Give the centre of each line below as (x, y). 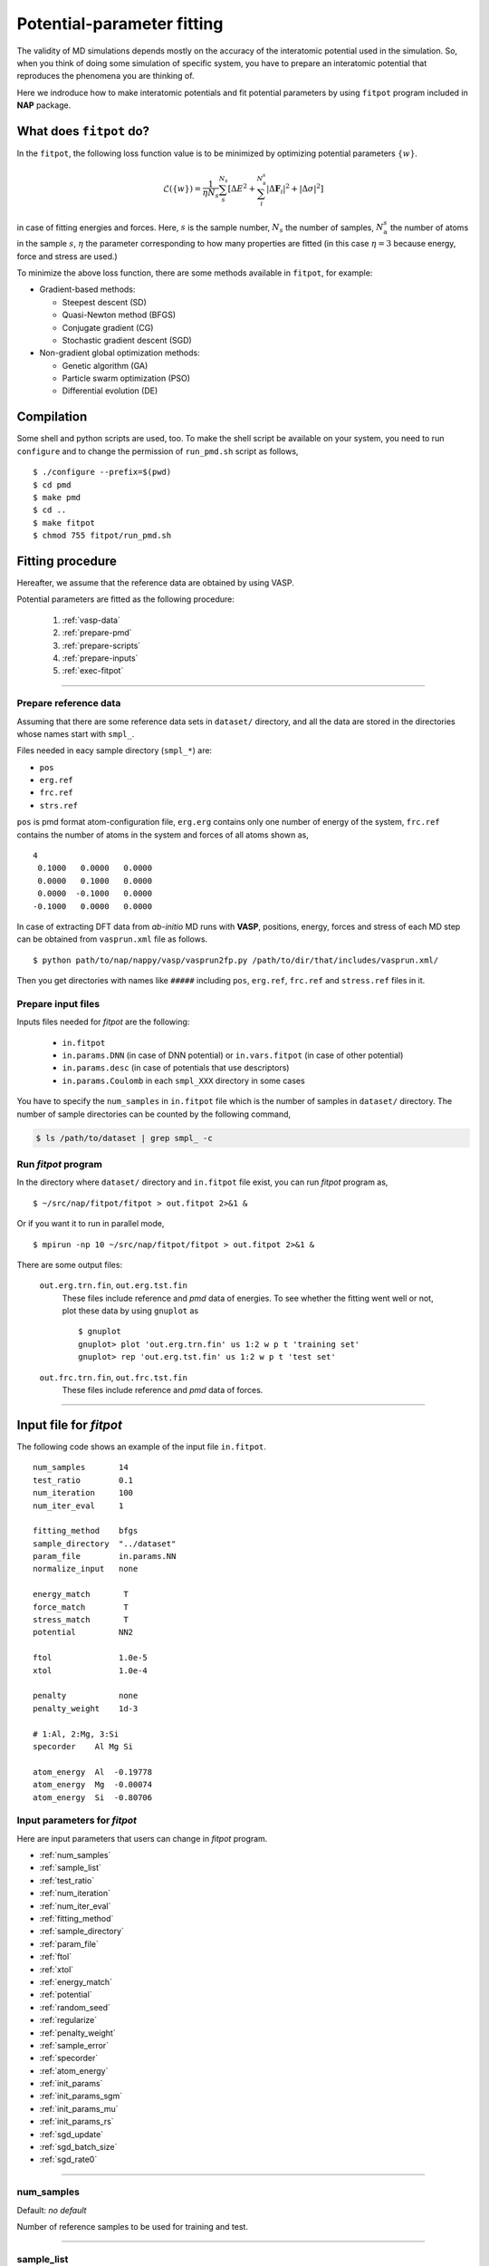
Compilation (52, 417)
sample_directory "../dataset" (105, 1544)
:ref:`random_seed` (75, 2007)
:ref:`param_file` (69, 1943)
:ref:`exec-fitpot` (93, 671)
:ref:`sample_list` (70, 1868)
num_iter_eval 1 (78, 1506)
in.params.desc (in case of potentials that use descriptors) (176, 1068)
